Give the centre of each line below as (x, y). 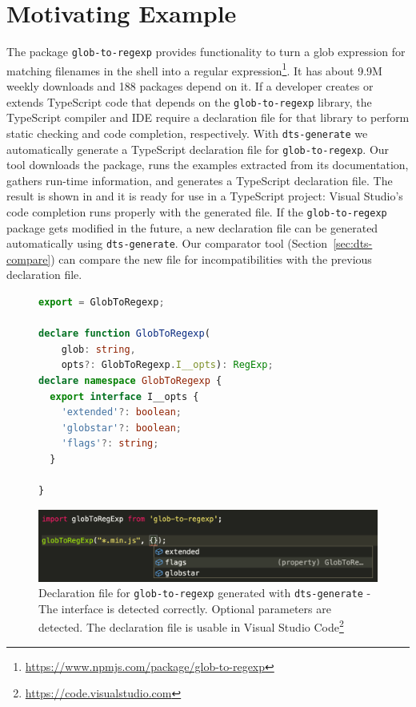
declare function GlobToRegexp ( (124, 334)
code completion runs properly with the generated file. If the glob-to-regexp (197, 211)
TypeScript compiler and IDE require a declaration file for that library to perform (208, 117)
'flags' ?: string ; (110, 444)
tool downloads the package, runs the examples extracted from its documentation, (208, 165)
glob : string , (98, 349)
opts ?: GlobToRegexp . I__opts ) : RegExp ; (167, 365)
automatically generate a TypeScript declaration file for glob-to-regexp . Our (198, 149)
